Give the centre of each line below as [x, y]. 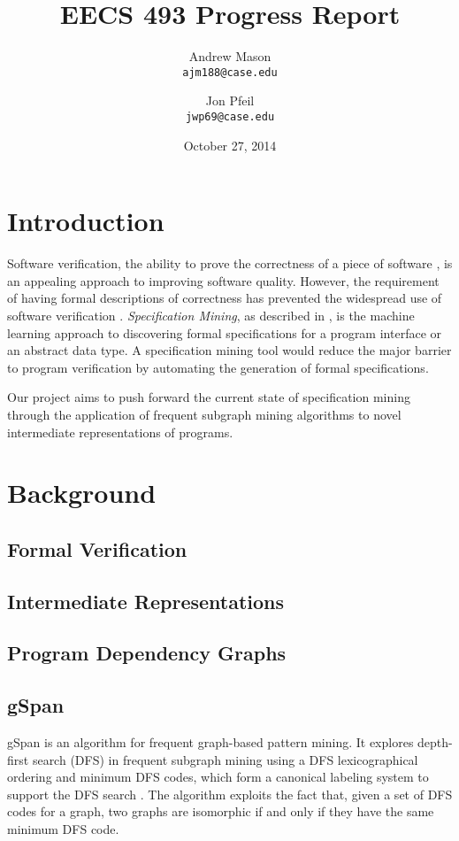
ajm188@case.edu [230, 72]
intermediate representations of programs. [120, 432]
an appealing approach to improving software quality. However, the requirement [223, 280]
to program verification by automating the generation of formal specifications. [218, 367]
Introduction [86, 221]
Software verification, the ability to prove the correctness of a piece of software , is [230, 263]
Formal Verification [97, 548]
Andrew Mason [230, 56]
